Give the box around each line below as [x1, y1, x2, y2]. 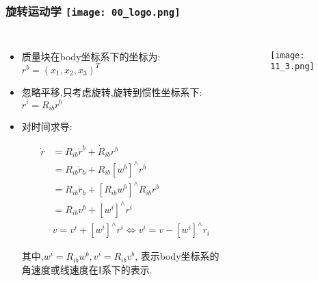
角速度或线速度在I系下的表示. [21, 262, 153, 277]
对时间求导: [21, 119, 72, 133]
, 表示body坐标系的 [135, 249, 220, 263]
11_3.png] [270, 62, 315, 72]
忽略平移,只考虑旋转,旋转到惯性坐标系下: [21, 84, 202, 99]
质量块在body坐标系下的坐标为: [21, 49, 161, 63]
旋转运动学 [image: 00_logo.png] [5, 2, 181, 19]
